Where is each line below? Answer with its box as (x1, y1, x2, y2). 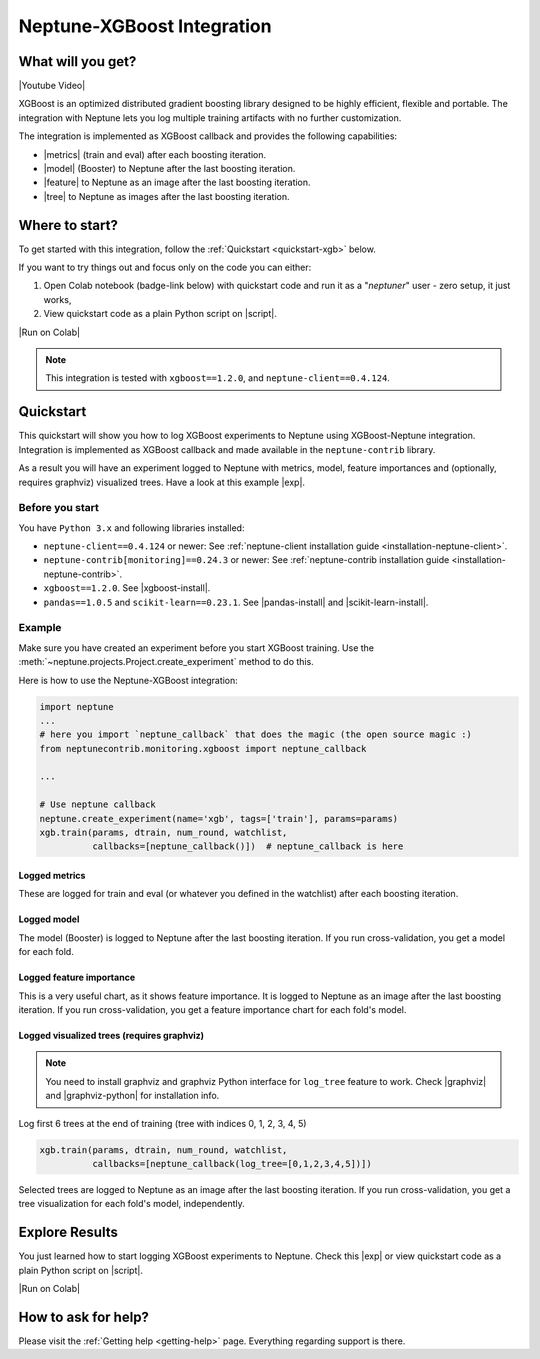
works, (43, 293, 72, 305)
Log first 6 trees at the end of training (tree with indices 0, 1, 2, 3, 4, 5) (18, 1117, 307, 1129)
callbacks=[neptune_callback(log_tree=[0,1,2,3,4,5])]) (91, 1158, 372, 1169)
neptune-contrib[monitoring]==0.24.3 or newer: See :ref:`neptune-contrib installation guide (43, 554, 450, 566)
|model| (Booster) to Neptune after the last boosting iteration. (43, 163, 296, 175)
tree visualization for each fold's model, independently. (18, 1198, 245, 1210)
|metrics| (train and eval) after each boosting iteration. (43, 148, 267, 160)
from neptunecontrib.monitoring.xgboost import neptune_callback (39, 743, 367, 754)
